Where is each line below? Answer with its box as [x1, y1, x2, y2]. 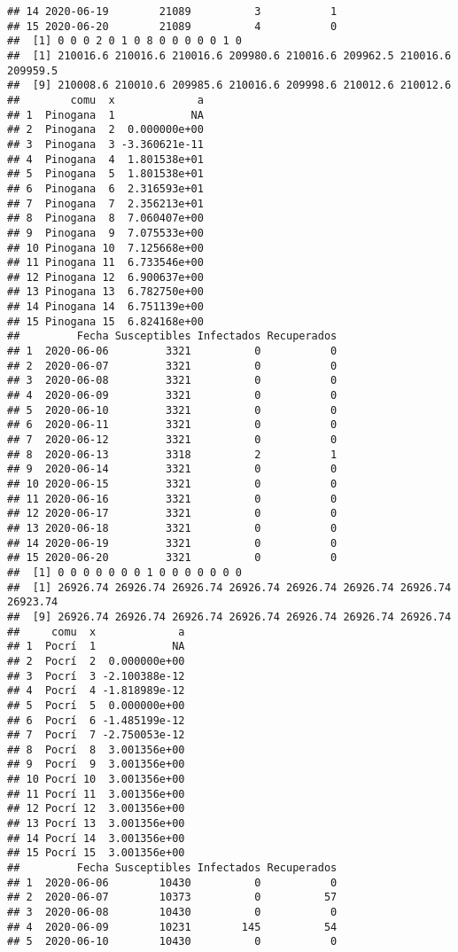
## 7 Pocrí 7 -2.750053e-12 [7, 729, 185, 742]
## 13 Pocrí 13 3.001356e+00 [7, 817, 185, 831]
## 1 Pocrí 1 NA [7, 640, 185, 653]
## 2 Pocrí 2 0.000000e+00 [7, 654, 185, 667]
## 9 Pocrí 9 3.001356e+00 [7, 758, 185, 771]
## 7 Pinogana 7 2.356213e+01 [7, 197, 204, 210]
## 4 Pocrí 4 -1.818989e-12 [7, 684, 185, 698]
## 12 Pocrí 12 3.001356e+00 [7, 802, 185, 815]
